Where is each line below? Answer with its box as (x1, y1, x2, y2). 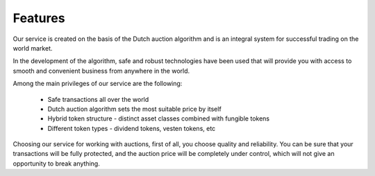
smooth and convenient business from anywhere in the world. (12, 67, 190, 75)
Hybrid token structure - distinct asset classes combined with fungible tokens (47, 114, 270, 123)
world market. (12, 44, 53, 52)
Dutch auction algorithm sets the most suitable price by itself (47, 105, 222, 113)
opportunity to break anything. (12, 159, 100, 168)
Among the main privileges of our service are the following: (12, 80, 183, 88)
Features (12, 10, 65, 26)
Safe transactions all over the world (47, 95, 149, 103)
